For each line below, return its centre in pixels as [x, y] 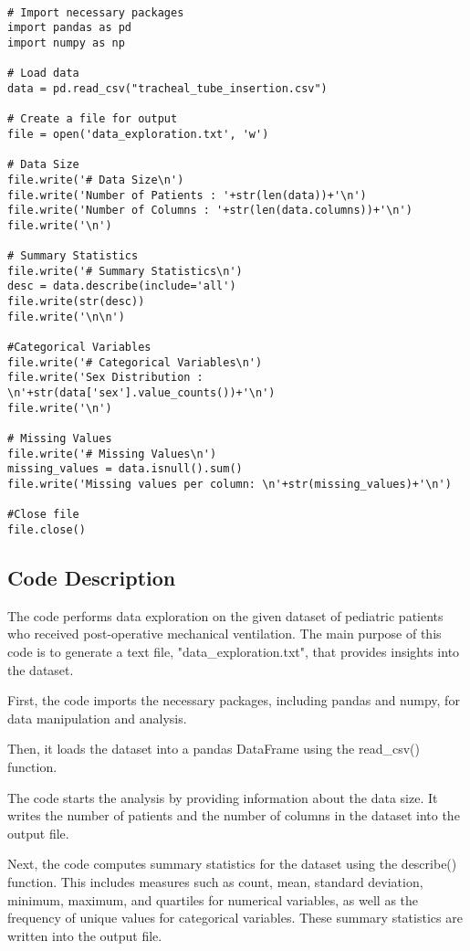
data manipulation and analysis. [97, 718]
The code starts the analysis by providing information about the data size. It [223, 797]
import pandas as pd [70, 28]
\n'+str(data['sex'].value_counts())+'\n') [141, 393]
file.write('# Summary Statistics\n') [125, 271]
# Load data [43, 74]
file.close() [47, 529]
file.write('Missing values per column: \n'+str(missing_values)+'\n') [230, 484]
